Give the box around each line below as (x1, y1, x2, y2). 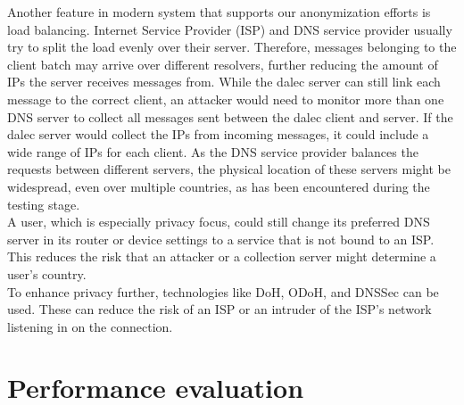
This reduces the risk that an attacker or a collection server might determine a (7, 247, 436, 266)
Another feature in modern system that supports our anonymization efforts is (7, 3, 431, 21)
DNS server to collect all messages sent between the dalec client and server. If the (7, 107, 453, 126)
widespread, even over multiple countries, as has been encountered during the (7, 177, 430, 195)
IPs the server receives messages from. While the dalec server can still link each (7, 72, 441, 91)
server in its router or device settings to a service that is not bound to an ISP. (7, 229, 435, 248)
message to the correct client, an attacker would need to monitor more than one (7, 89, 444, 108)
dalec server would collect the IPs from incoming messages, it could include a (7, 125, 429, 144)
